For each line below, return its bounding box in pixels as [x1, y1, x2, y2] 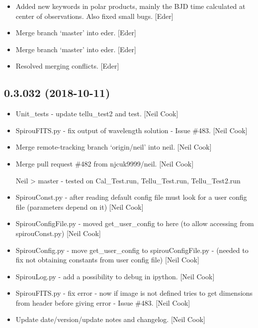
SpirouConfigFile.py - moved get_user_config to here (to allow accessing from [15, 218, 254, 229]
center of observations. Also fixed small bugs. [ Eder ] [15, 10, 173, 21]
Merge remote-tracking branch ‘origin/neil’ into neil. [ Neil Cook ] [15, 142, 212, 152]
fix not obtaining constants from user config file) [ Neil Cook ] [15, 254, 199, 265]
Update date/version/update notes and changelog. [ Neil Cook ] [15, 314, 205, 325]
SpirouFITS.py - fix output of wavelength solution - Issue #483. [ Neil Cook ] [15, 125, 248, 135]
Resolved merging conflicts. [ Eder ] [15, 61, 119, 71]
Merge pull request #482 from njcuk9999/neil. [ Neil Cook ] [15, 158, 194, 168]
